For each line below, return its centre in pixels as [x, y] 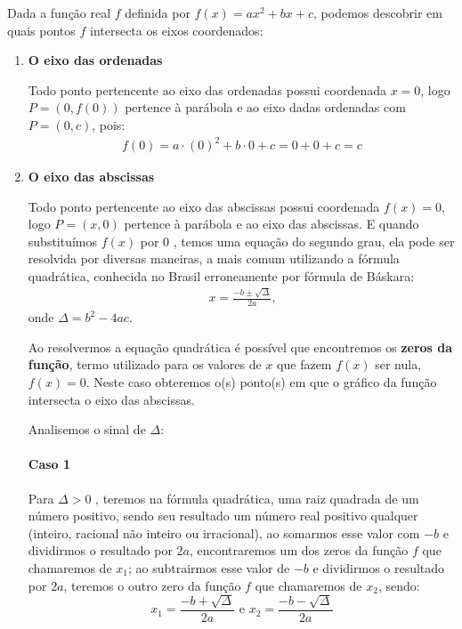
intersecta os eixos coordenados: [176, 30]
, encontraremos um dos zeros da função [299, 550]
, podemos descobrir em [378, 12]
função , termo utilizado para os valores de [145, 364]
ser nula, [398, 364]
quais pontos [41, 30]
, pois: [109, 124]
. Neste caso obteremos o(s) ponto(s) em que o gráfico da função [261, 382]
